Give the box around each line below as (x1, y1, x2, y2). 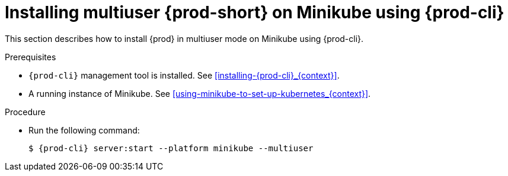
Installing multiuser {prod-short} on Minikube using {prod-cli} (5, 2, 504, 22)
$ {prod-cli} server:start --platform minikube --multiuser (28, 143, 314, 153)
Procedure (5, 106, 46, 117)
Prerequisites (5, 51, 56, 62)
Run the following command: (28, 125, 140, 135)
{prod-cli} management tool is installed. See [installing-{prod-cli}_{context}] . (28, 70, 340, 80)
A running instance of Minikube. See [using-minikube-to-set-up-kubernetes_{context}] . (28, 88, 371, 99)
